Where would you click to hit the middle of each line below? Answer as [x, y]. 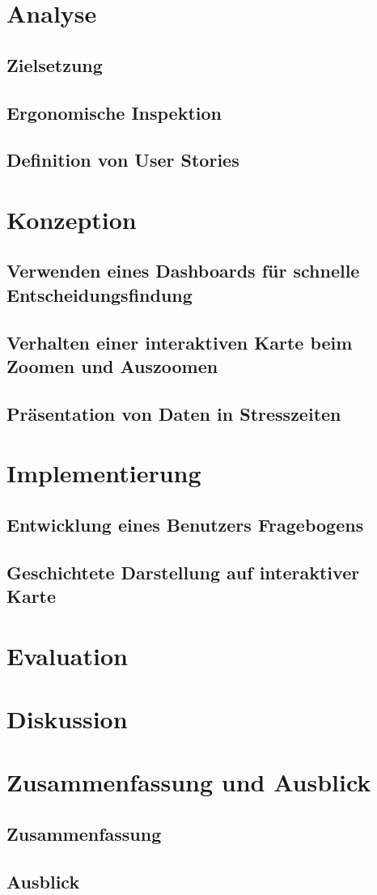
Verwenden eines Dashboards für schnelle [183, 271]
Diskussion [67, 719]
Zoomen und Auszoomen [112, 366]
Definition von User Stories [123, 160]
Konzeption [72, 219]
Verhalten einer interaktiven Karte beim [180, 342]
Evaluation [67, 655]
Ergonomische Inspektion [114, 112]
